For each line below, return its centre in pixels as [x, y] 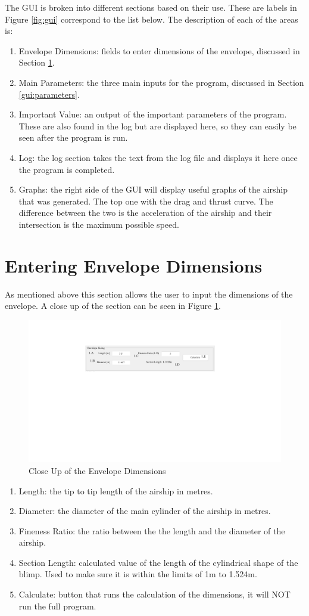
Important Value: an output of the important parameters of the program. [153, 114]
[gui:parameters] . [49, 94]
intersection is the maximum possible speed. [99, 224]
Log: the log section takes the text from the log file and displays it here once [158, 157]
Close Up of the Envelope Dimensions [97, 470]
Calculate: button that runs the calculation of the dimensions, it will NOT [154, 594]
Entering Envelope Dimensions [134, 265]
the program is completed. [67, 169]
